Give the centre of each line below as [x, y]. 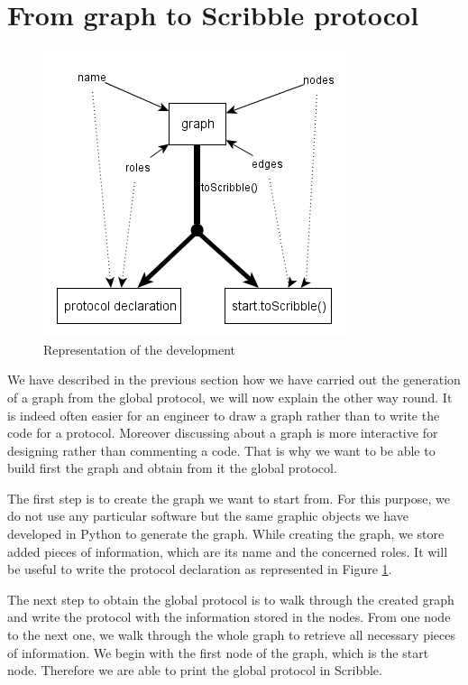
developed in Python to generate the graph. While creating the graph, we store [226, 534]
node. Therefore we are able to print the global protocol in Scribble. [195, 670]
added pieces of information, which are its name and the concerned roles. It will [228, 551]
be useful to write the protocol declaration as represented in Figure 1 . [200, 569]
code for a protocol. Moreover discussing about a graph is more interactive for [223, 433]
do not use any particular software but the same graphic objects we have [208, 516]
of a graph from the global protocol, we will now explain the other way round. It [230, 397]
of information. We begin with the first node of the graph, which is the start [218, 652]
